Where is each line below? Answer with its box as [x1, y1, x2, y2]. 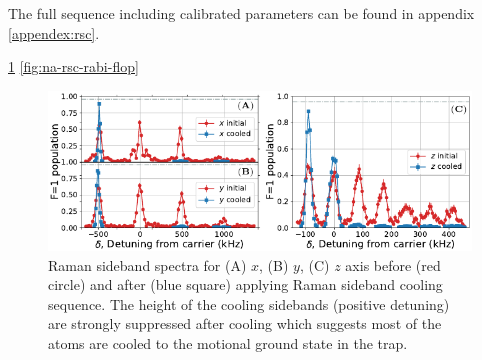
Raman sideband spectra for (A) [48, 254, 247, 275]
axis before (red [345, 254, 441, 275]
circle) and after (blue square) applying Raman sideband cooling [48, 274, 443, 295]
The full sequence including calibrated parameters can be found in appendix [8, 3, 475, 23]
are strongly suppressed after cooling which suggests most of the [48, 313, 442, 334]
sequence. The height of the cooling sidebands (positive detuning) [48, 293, 450, 314]
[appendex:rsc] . [8, 22, 100, 43]
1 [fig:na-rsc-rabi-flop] [8, 56, 139, 77]
